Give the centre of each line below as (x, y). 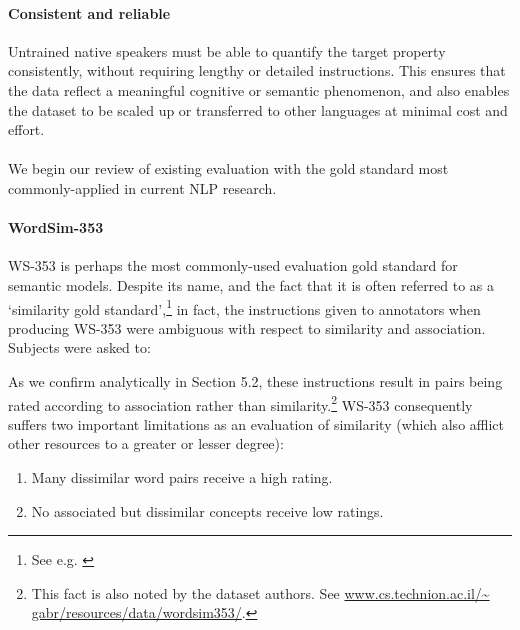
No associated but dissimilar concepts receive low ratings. (207, 510)
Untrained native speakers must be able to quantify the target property (227, 50)
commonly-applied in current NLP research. (142, 187)
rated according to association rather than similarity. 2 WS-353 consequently (240, 403)
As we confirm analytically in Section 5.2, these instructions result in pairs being (255, 380)
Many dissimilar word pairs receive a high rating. (182, 477)
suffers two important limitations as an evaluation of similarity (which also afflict (256, 423)
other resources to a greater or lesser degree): (146, 443)
